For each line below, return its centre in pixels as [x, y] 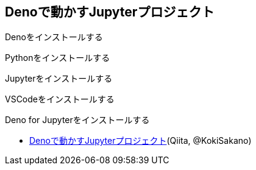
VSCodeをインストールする [60, 99]
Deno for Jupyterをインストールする [77, 120]
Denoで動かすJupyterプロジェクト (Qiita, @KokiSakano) [140, 141]
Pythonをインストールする [58, 58]
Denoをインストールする [54, 37]
